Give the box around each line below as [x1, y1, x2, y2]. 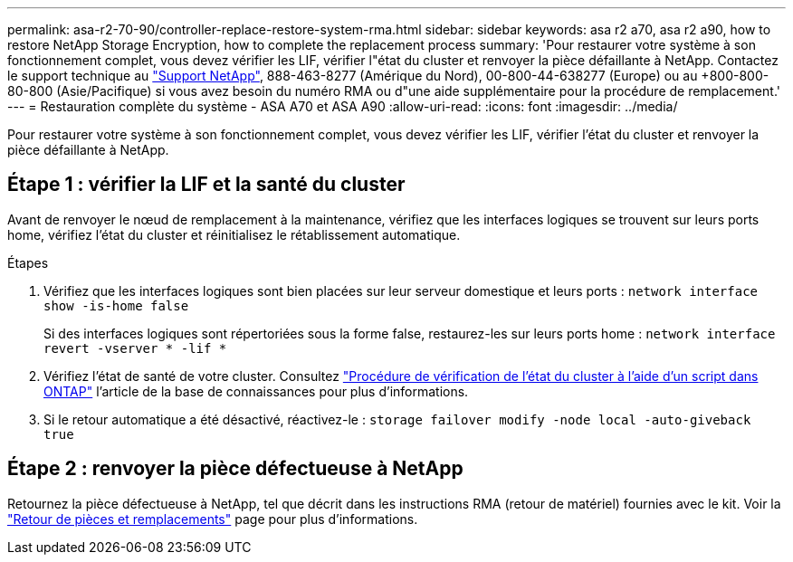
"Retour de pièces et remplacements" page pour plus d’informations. [7, 510, 418, 527]
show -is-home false [43, 298, 189, 313]
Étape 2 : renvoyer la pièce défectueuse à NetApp [7, 457, 463, 481]
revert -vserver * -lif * [43, 340, 227, 356]
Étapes [7, 254, 49, 271]
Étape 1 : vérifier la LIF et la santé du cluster [7, 173, 406, 196]
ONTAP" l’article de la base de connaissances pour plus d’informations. [43, 383, 469, 399]
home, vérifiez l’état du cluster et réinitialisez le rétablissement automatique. [7, 226, 461, 243]
